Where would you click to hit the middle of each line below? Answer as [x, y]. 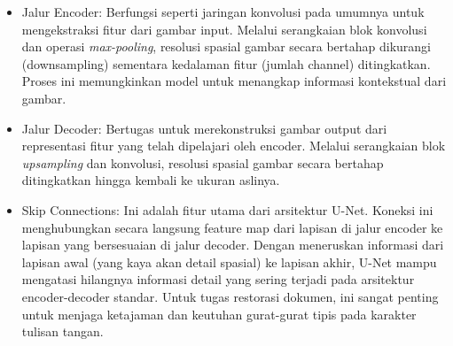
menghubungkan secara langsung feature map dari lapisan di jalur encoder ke [232, 227]
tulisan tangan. [62, 331]
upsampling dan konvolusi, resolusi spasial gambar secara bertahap [203, 162]
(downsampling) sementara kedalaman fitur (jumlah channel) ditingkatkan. [226, 63]
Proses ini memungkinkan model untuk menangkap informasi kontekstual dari [234, 81]
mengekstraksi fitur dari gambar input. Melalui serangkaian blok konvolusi [224, 29]
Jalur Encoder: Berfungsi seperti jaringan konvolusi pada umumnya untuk [223, 12]
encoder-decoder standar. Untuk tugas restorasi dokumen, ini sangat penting [230, 296]
